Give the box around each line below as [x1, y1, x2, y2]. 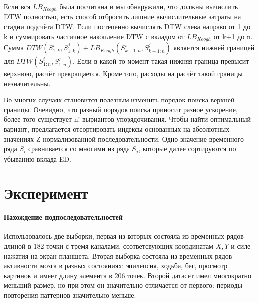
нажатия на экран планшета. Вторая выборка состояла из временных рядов [4, 250, 232, 261]
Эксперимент [4, 183, 88, 203]
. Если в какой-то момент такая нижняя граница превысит [73, 56, 249, 66]
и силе [231, 241, 251, 251]
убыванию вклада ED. [4, 153, 71, 164]
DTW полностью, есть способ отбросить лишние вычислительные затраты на [4, 11, 241, 22]
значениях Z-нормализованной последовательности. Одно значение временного [4, 133, 244, 144]
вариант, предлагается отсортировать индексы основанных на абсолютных [4, 124, 230, 134]
